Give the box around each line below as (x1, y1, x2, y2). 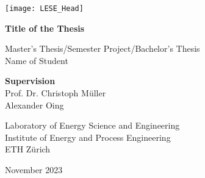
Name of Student (5, 54, 68, 66)
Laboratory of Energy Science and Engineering (5, 119, 180, 132)
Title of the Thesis (5, 21, 85, 34)
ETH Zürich (5, 143, 51, 155)
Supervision (5, 74, 56, 87)
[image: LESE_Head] (5, 4, 84, 13)
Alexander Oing (5, 98, 64, 111)
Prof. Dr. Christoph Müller (5, 87, 106, 99)
